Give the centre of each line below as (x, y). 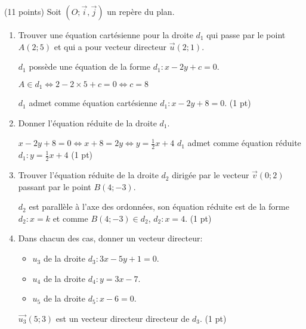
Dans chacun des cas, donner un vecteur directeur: (110, 238)
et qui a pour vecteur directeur (110, 46)
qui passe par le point (246, 35)
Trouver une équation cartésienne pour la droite (106, 35)
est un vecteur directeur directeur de (123, 318)
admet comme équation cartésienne (93, 103)
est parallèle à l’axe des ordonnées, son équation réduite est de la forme (159, 207)
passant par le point (55, 186)
